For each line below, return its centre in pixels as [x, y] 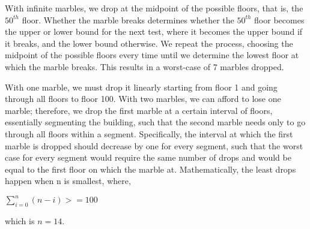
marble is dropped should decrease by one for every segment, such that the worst [154, 145]
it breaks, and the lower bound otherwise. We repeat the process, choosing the [149, 43]
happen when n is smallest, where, [68, 181]
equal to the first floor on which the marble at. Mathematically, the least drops [150, 169]
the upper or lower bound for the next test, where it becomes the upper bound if [154, 31]
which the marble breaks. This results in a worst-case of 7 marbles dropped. [144, 66]
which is [20, 221]
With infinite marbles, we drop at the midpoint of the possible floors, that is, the [154, 8]
